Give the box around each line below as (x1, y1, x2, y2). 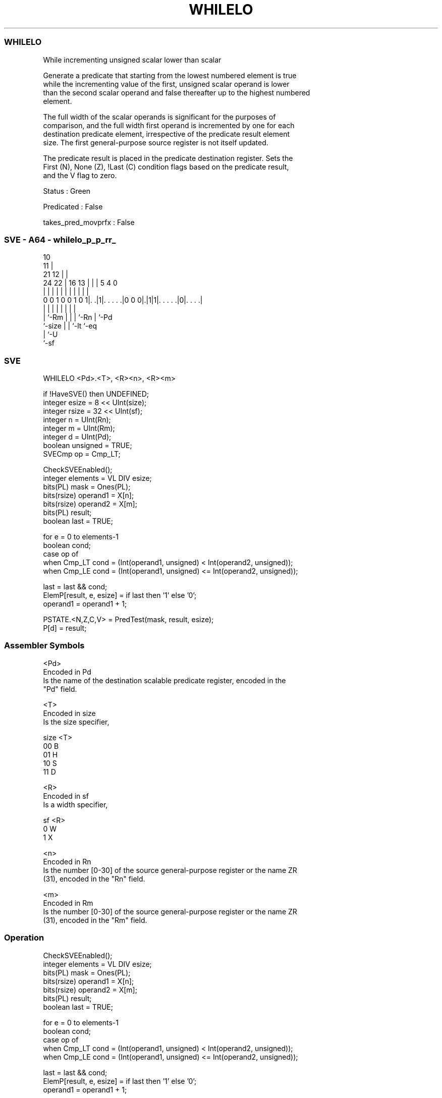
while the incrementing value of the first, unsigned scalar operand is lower (43, 79, 290, 88)
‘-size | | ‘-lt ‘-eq (43, 321, 97, 331)
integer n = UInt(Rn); (43, 415, 111, 424)
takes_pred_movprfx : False (43, 217, 135, 227)
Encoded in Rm (43, 898, 93, 907)
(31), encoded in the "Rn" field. (43, 874, 145, 883)
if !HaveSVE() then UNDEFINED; (43, 390, 149, 398)
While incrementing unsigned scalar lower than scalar (43, 55, 222, 64)
